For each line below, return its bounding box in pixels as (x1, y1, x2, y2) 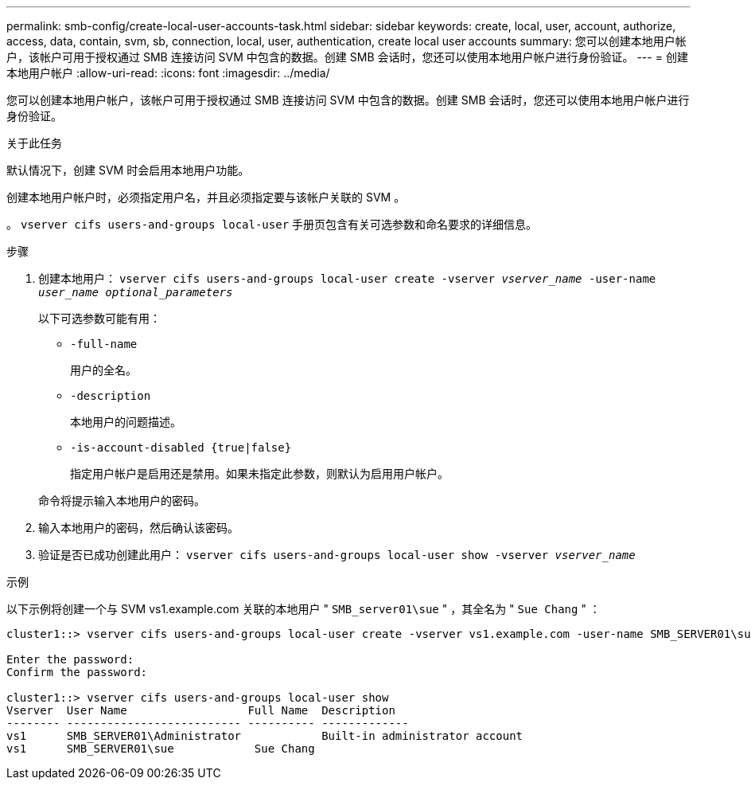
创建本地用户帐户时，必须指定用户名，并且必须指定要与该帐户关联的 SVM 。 (6, 190, 406, 204)
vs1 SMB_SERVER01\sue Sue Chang (6, 742, 315, 755)
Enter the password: (6, 653, 134, 666)
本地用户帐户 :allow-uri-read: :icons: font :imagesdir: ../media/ (6, 66, 330, 80)
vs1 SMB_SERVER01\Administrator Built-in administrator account (6, 729, 523, 742)
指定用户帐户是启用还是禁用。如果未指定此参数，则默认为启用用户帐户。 (70, 467, 449, 480)
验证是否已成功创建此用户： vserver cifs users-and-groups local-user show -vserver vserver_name (38, 548, 636, 561)
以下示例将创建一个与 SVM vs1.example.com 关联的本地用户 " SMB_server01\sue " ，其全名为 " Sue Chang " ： (6, 602, 601, 616)
